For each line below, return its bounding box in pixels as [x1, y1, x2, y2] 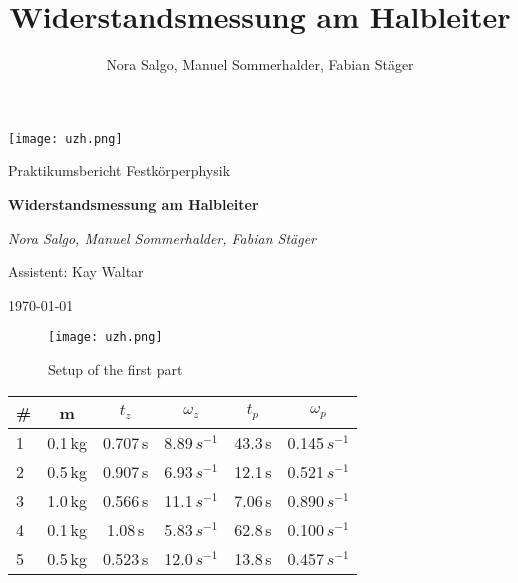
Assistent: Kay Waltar [8, 261, 144, 282]
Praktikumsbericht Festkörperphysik [8, 160, 231, 181]
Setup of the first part [48, 359, 183, 379]
